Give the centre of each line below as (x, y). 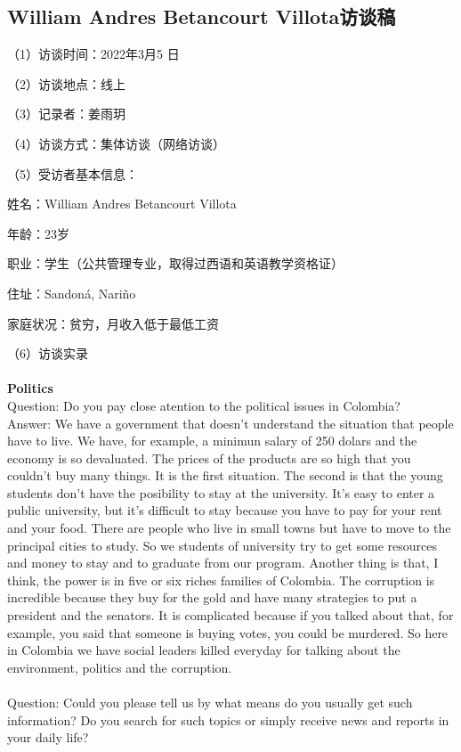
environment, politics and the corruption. (120, 667)
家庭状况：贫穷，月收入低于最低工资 (113, 323)
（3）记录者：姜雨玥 (66, 114)
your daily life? (48, 737)
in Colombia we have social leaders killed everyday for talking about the (204, 650)
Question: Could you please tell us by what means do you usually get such (210, 703)
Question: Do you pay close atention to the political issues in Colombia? (204, 405)
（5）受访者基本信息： (73, 173)
